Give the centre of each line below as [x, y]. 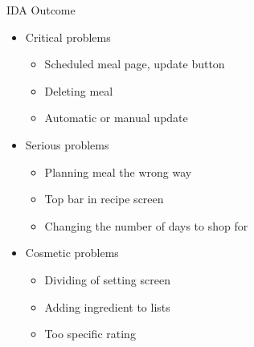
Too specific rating [90, 334]
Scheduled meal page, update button [135, 64]
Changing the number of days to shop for [146, 225]
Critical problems [68, 37]
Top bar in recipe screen [104, 199]
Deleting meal [79, 90]
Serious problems [67, 144]
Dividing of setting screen [107, 279]
